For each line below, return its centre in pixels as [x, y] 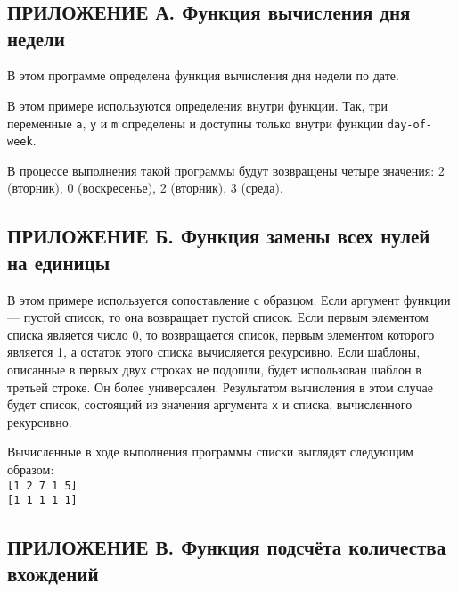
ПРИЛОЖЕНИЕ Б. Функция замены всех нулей [219, 236]
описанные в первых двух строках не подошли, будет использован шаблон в [214, 370]
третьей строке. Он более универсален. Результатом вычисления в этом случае [221, 386]
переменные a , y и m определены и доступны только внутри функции [196, 123]
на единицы [59, 262]
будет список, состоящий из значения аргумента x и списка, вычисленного [210, 404]
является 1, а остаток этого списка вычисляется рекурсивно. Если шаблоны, [214, 352]
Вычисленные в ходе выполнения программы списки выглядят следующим [210, 452]
